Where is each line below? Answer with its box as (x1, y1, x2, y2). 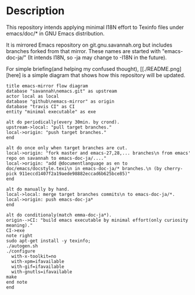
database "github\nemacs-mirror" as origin (6, 99, 115, 104)
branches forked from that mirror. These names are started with (6, 47, 161, 54)
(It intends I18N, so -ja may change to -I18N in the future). (27, 54, 167, 61)
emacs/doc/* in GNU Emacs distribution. (6, 29, 105, 37)
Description (6, 4, 65, 18)
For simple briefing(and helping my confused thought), (6, 65, 139, 72)
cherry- (164, 165, 183, 172)
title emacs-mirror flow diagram (6, 83, 88, 89)
